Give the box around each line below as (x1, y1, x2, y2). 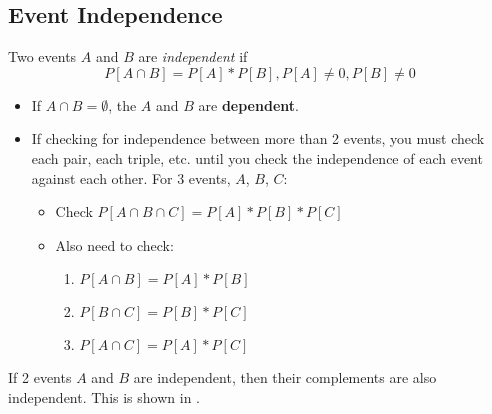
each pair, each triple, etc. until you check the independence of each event (31, 147, 483, 168)
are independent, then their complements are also (133, 367, 437, 388)
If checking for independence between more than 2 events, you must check (31, 128, 485, 149)
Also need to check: (55, 234, 174, 255)
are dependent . (198, 94, 299, 115)
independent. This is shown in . (8, 386, 200, 407)
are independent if (138, 46, 248, 67)
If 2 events (8, 367, 72, 388)
